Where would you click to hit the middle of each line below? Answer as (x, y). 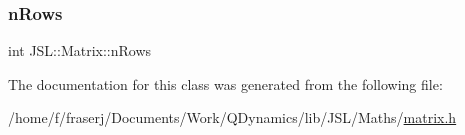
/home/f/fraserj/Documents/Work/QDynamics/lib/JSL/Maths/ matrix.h (232, 117)
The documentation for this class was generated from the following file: (225, 83)
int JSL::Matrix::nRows (80, 50)
